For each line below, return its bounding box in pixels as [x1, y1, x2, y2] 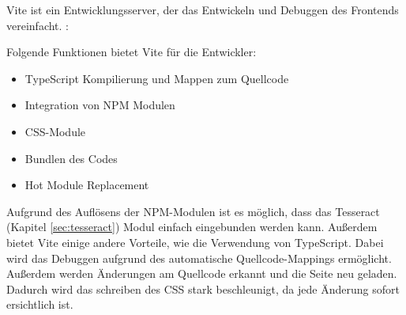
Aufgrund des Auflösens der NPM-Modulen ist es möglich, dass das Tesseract [6, 203, 380, 219]
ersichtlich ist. [6, 296, 73, 313]
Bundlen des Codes [24, 150, 118, 166]
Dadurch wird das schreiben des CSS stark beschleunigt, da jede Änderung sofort [6, 280, 400, 297]
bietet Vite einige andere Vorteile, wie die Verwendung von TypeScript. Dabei [6, 233, 384, 250]
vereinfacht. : [6, 17, 70, 33]
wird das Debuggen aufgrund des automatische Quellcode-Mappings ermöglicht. [6, 249, 392, 266]
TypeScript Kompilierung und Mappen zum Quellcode [24, 70, 289, 86]
